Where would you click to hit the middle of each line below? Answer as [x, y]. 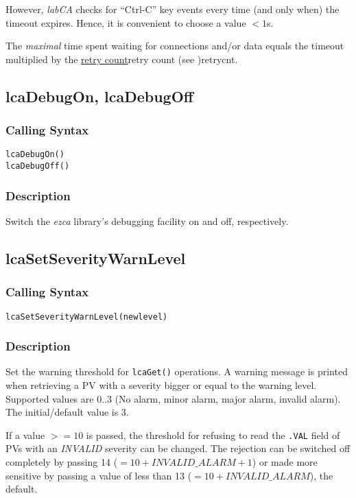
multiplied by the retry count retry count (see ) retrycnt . [122, 59]
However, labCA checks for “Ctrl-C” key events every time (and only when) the [173, 9]
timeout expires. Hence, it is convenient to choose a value [126, 22]
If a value [25, 435]
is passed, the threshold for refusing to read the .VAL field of [213, 435]
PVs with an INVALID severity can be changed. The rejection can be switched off [178, 448]
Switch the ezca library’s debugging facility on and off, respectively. [147, 221]
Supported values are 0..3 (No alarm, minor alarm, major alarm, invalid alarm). [173, 398]
